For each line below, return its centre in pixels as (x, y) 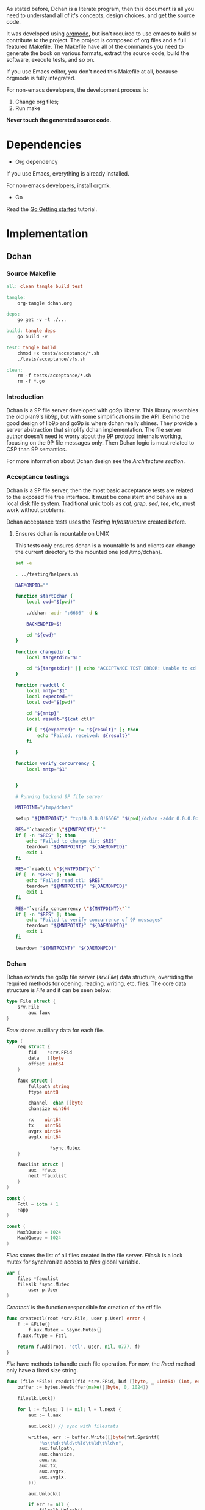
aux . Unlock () (45, 1494)
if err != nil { (49, 1505)
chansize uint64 (49, 1109)
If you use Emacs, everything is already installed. (68, 173)
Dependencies (44, 145)
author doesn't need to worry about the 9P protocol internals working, (94, 436)
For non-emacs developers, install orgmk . (59, 185)
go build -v (32, 337)
